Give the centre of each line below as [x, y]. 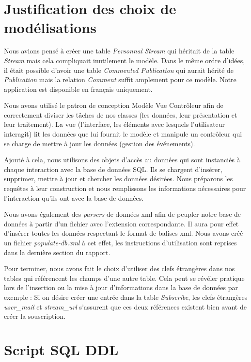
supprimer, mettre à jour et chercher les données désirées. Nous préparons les [118, 179]
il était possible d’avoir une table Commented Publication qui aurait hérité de [119, 70]
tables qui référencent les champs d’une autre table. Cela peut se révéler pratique [124, 278]
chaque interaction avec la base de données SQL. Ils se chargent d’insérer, [113, 169]
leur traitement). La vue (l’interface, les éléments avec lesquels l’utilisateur [115, 124]
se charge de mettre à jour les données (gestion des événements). [100, 143]
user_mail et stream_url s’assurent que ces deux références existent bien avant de [125, 306]
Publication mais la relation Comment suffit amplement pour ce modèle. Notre [120, 79]
